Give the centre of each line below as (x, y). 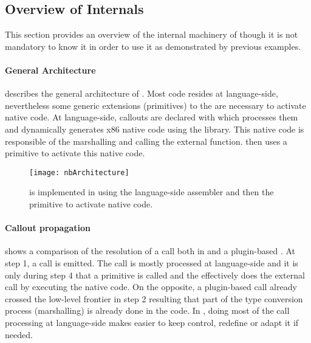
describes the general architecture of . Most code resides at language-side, (142, 93)
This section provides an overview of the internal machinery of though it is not (152, 34)
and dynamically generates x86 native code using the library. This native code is (155, 129)
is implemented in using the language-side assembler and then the (152, 192)
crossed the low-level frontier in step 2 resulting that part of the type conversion (154, 298)
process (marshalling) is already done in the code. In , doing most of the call (147, 310)
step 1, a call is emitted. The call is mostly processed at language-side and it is (152, 262)
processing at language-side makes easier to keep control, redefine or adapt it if (152, 322)
